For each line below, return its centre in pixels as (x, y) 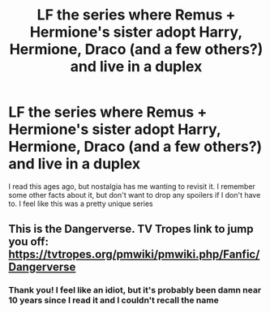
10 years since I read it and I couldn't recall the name (114, 300)
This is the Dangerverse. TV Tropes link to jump (131, 229)
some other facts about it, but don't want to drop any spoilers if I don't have (135, 195)
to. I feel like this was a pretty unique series (81, 204)
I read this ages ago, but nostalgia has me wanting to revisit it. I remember (132, 186)
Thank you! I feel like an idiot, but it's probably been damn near (135, 290)
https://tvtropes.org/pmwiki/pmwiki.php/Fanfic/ (134, 254)
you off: (28, 242)
